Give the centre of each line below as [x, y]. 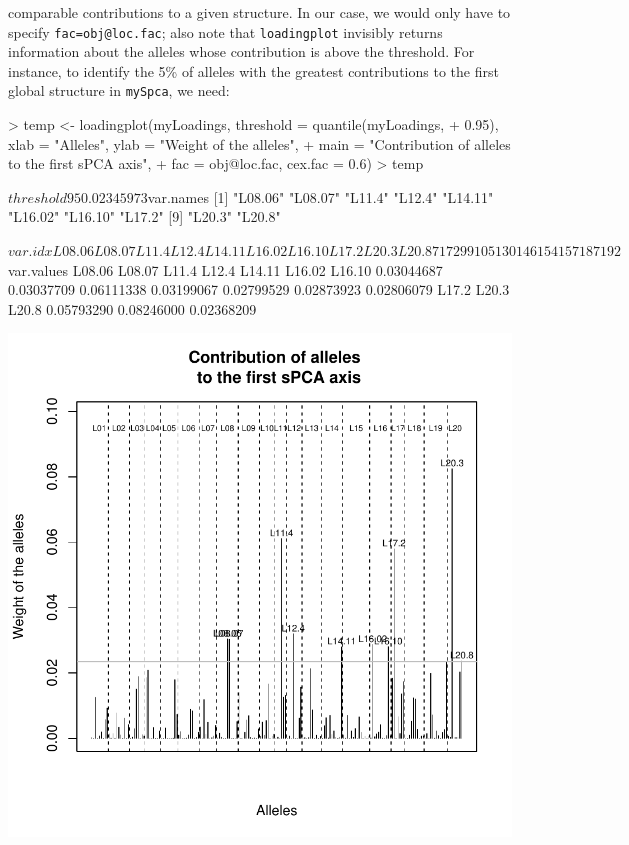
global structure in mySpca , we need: [119, 90]
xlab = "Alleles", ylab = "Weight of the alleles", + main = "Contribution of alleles [259, 143]
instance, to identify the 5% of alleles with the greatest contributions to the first [253, 70]
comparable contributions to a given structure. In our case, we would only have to [259, 12]
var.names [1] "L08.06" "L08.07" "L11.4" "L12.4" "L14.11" [320, 196]
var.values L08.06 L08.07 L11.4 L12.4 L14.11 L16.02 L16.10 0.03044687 [225, 269]
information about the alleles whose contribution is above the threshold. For [241, 51]
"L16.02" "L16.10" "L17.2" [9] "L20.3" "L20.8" [144, 216]
